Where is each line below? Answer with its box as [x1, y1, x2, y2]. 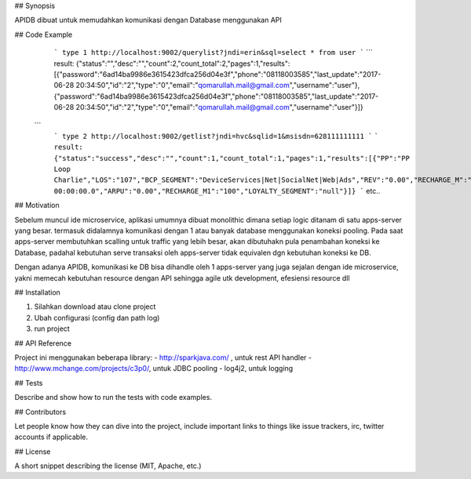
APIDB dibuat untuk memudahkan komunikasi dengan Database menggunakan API [14, 16, 283, 25]
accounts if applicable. [14, 432, 89, 442]
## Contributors [14, 407, 67, 416]
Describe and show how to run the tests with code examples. [14, 393, 212, 402]
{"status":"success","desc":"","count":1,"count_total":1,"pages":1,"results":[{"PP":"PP [53, 154, 410, 162]
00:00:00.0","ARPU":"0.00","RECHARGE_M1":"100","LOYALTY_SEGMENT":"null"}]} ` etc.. [53, 186, 381, 195]
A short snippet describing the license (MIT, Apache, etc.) [14, 461, 202, 470]
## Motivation [14, 201, 60, 210]
